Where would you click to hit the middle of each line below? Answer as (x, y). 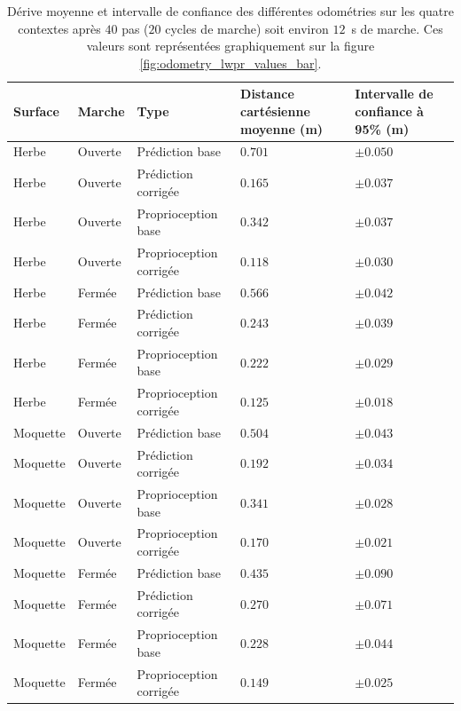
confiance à (389, 111)
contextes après (59, 28)
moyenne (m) (282, 128)
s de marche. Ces (397, 28)
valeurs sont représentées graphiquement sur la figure (230, 46)
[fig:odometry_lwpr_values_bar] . (230, 63)
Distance (267, 94)
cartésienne (275, 111)
